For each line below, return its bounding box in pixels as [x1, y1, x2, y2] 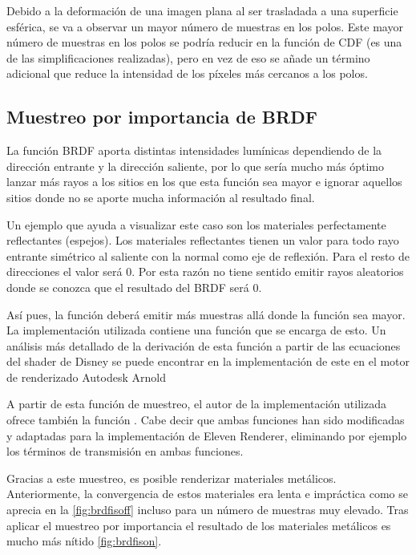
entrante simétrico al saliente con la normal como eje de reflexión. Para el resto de [6, 247, 410, 264]
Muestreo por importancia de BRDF [6, 104, 317, 129]
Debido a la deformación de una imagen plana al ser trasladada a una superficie [6, 2, 398, 18]
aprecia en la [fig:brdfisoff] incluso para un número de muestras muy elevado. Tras [6, 501, 409, 518]
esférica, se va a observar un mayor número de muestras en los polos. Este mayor [6, 18, 403, 34]
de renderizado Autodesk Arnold [6, 368, 166, 385]
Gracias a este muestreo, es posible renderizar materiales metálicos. [6, 469, 337, 486]
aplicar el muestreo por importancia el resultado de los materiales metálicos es [6, 517, 391, 533]
